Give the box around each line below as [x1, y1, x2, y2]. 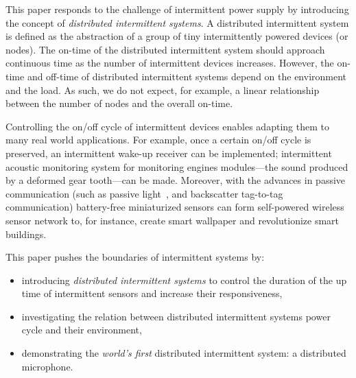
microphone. [21, 359, 73, 373]
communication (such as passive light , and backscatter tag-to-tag [5, 186, 283, 200]
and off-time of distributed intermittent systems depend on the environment [27, 69, 347, 83]
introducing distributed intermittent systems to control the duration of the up [21, 272, 347, 287]
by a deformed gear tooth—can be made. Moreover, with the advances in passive [5, 173, 346, 187]
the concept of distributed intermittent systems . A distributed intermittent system [5, 15, 349, 29]
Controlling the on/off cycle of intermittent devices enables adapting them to [5, 119, 329, 133]
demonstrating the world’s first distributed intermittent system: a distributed [21, 346, 346, 360]
